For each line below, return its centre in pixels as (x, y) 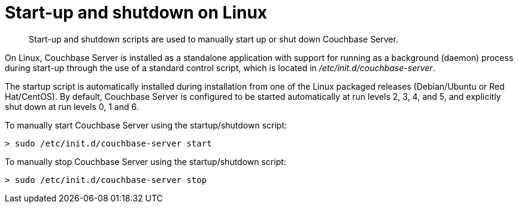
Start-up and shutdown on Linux (136, 13)
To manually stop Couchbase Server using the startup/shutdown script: (146, 161)
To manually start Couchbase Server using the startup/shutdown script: (146, 125)
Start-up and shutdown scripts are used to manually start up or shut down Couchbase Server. (213, 39)
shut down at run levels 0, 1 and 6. (72, 106)
